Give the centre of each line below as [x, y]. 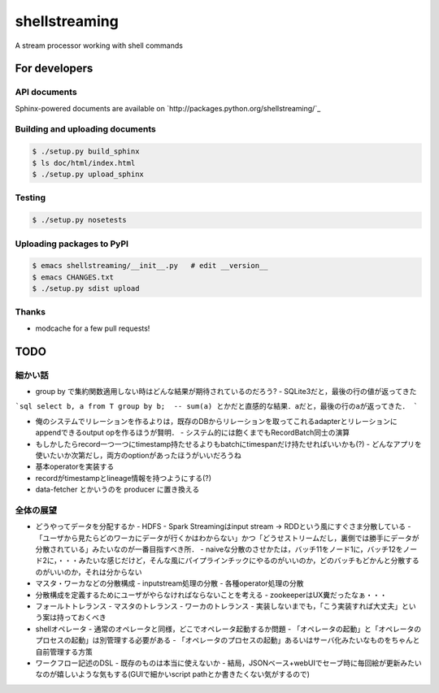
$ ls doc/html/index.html [84, 163]
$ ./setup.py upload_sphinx [88, 174]
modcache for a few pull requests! [93, 328]
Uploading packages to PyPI [72, 244]
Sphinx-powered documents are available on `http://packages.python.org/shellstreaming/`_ [168, 108]
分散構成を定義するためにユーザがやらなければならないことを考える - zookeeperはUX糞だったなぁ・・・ [211, 595]
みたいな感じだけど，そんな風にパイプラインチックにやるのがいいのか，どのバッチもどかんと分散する [249, 561]
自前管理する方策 [64, 652]
